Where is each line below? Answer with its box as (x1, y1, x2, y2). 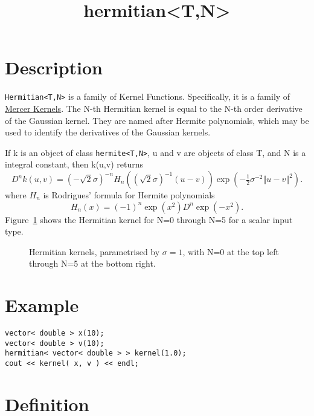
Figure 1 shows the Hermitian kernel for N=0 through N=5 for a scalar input (5, 213, 293, 226)
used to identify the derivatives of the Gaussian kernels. (5, 126, 211, 138)
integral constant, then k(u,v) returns (5, 158, 143, 171)
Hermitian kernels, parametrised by (29, 245, 160, 258)
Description (5, 55, 103, 80)
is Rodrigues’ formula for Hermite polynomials (43, 189, 215, 201)
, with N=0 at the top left (182, 245, 279, 258)
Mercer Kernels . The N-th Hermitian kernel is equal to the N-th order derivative (5, 102, 303, 114)
